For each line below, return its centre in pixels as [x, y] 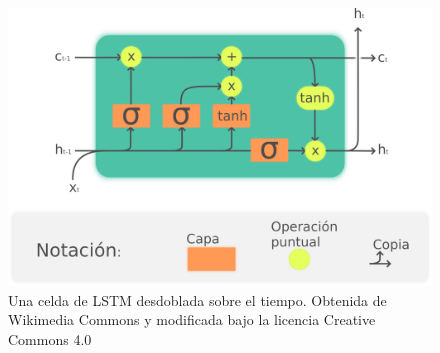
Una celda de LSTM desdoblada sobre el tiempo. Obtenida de [197, 299]
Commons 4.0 [50, 339]
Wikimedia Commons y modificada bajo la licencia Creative [192, 319]
